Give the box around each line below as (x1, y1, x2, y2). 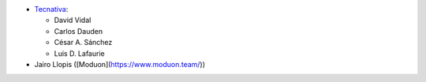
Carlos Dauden (54, 26, 103, 35)
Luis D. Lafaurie (54, 48, 106, 58)
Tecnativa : (34, 5, 69, 13)
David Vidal (54, 16, 92, 25)
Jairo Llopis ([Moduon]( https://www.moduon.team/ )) (34, 59, 205, 69)
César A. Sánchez (54, 38, 113, 47)
